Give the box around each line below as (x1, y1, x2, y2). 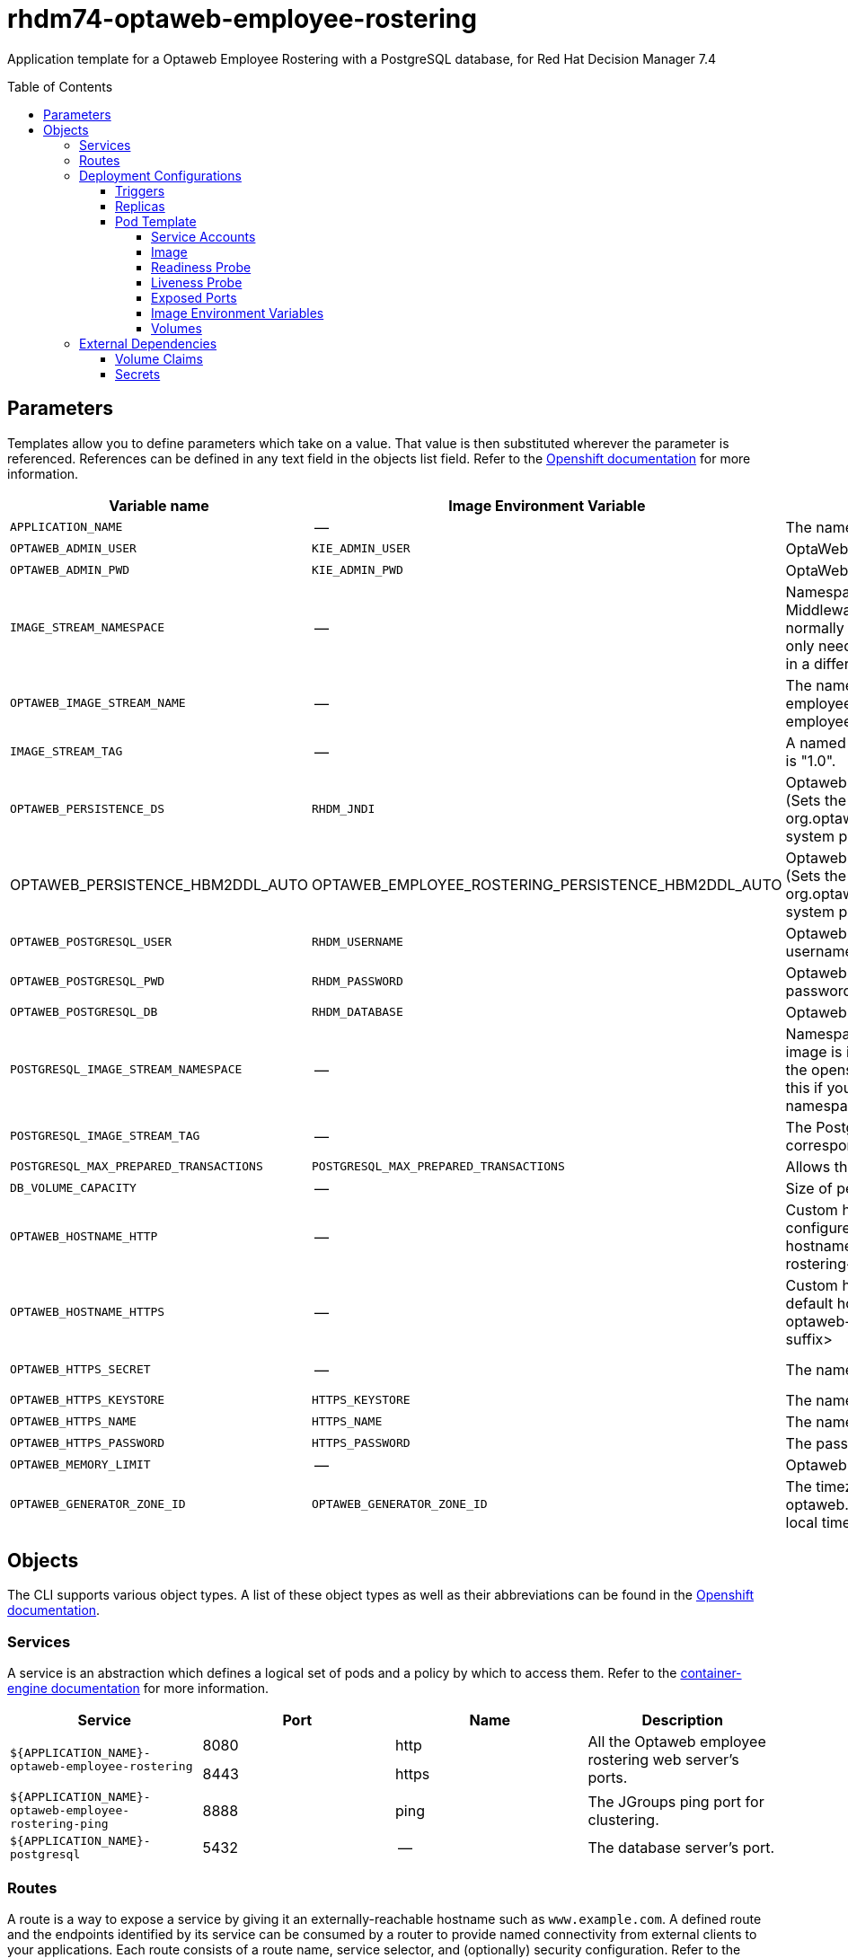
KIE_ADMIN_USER (312, 542, 411, 556)
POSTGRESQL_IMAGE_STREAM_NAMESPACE (10, 1063, 243, 1077)
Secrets (115, 366, 161, 382)
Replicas (115, 198, 165, 214)
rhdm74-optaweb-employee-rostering (7, 4, 477, 34)
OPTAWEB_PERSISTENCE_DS (10, 802, 165, 816)
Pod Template (115, 213, 197, 229)
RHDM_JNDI (312, 802, 375, 816)
